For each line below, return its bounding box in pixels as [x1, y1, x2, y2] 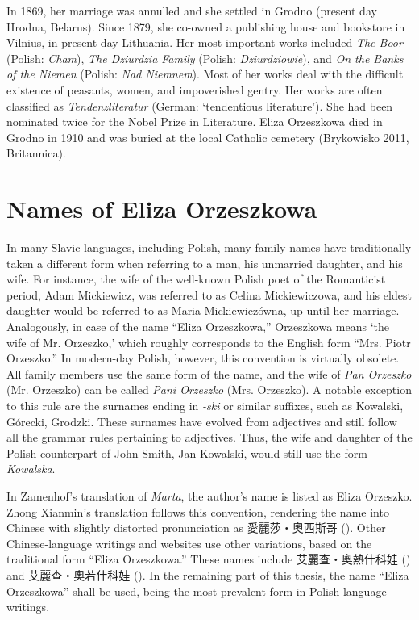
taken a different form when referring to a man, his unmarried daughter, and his [6, 254, 403, 271]
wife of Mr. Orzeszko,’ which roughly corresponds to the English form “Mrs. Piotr [6, 333, 411, 350]
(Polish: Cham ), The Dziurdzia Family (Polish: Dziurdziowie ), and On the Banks [6, 49, 404, 66]
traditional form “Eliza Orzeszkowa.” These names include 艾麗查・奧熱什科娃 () [6, 551, 411, 568]
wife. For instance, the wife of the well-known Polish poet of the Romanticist [6, 270, 386, 287]
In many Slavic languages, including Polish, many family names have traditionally [6, 239, 412, 256]
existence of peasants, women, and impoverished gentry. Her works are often [6, 81, 383, 98]
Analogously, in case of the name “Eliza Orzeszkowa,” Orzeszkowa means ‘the [6, 318, 390, 335]
